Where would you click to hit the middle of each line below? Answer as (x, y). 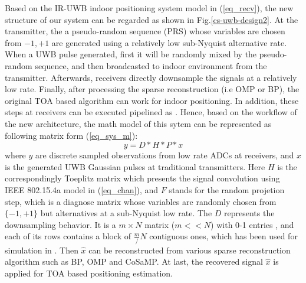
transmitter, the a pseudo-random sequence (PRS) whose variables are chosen (145, 31)
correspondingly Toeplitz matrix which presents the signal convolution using (142, 178)
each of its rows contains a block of (68, 236)
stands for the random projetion (227, 189)
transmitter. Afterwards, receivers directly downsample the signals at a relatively (151, 77)
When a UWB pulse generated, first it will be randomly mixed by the (131, 54)
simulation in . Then (42, 250)
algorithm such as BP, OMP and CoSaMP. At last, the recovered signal (134, 261)
